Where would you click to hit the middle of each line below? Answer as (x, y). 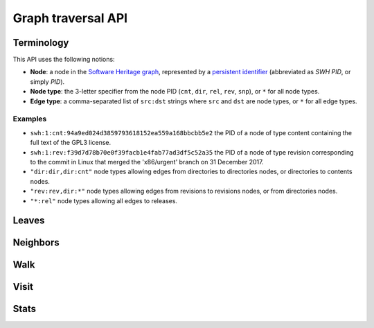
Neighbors (36, 243)
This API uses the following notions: (64, 60)
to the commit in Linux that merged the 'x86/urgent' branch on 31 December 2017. (147, 162)
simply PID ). (47, 81)
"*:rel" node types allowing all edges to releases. (104, 200)
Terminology (41, 43)
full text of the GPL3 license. (71, 143)
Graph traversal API (70, 18)
